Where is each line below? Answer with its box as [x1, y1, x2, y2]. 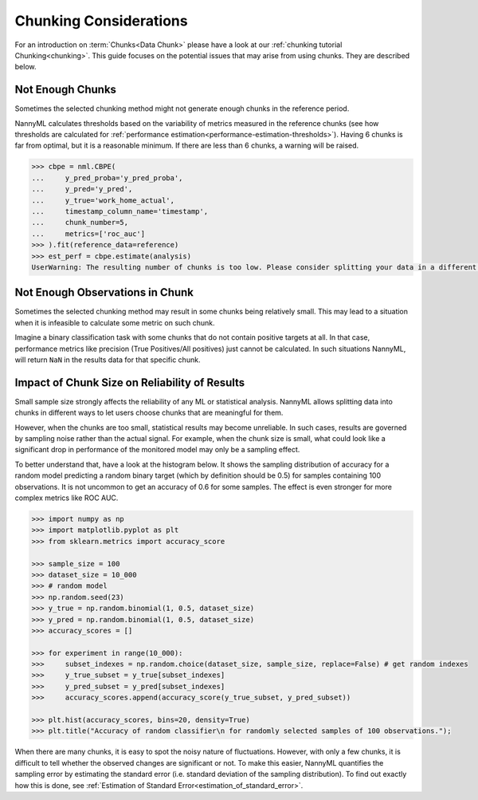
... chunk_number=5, [31, 218, 129, 227]
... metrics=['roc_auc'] [31, 229, 146, 238]
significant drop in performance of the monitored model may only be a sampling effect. [14, 445, 300, 455]
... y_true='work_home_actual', [31, 195, 175, 205]
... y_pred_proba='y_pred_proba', [31, 173, 183, 183]
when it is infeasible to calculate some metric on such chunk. [14, 317, 215, 327]
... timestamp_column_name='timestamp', [31, 207, 209, 215]
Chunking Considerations [14, 12, 188, 30]
